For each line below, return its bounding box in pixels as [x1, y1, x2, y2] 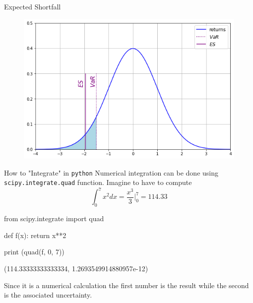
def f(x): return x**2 [4, 230, 66, 240]
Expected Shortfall [4, 1, 61, 11]
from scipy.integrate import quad [4, 213, 104, 224]
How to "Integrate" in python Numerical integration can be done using [4, 167, 219, 178]
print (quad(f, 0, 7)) [4, 246, 64, 257]
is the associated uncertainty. [4, 290, 92, 300]
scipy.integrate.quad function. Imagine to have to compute [4, 177, 192, 187]
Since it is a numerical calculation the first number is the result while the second [4, 280, 249, 290]
